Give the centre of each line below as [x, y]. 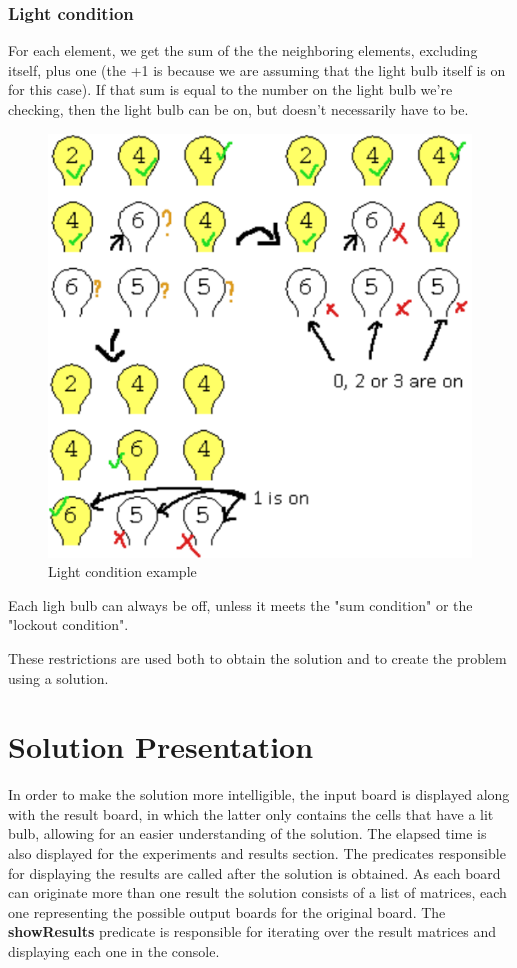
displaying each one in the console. [114, 951]
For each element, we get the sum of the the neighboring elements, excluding [243, 50]
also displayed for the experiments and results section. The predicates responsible [257, 853]
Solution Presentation [161, 746]
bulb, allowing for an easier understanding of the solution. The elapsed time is [247, 833]
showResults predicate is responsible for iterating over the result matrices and [252, 931]
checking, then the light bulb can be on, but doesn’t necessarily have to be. [238, 109]
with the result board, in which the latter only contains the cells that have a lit [251, 813]
